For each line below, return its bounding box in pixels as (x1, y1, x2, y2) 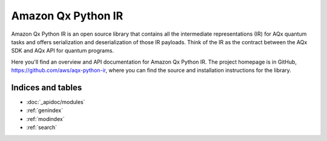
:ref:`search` (26, 124, 58, 131)
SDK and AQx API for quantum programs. (11, 47, 114, 54)
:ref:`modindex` (26, 115, 65, 122)
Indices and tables (11, 82, 82, 93)
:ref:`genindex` (26, 107, 64, 114)
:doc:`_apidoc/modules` (26, 99, 85, 106)
